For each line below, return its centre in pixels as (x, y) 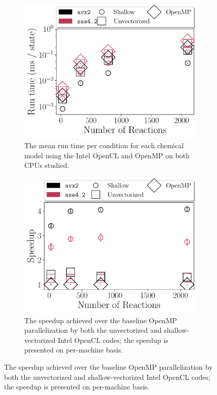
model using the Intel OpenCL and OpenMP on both (107, 155)
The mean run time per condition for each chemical (104, 145)
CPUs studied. (47, 165)
